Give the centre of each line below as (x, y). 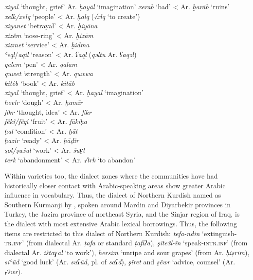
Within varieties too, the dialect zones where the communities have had (111, 176)
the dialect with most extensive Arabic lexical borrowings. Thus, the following (121, 224)
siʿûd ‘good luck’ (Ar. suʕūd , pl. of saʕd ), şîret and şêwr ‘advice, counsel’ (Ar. (120, 262)
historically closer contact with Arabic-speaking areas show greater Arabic (115, 185)
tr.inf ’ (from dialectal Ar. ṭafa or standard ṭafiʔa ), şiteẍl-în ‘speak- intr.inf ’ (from (126, 243)
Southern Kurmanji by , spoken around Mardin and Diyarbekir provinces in (118, 204)
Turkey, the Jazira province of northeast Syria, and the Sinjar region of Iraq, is (122, 214)
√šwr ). (13, 271)
